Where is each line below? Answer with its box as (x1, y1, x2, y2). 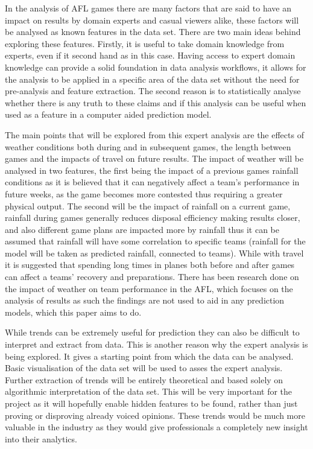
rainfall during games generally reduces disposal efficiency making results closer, (5, 211, 300, 224)
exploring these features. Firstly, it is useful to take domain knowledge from (5, 37, 285, 49)
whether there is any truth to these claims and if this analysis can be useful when (5, 96, 306, 109)
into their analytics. (5, 432, 77, 445)
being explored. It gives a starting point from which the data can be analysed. (5, 349, 294, 362)
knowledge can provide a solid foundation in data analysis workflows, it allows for (5, 60, 306, 73)
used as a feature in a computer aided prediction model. (5, 108, 212, 121)
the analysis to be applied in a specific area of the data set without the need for (5, 72, 300, 85)
